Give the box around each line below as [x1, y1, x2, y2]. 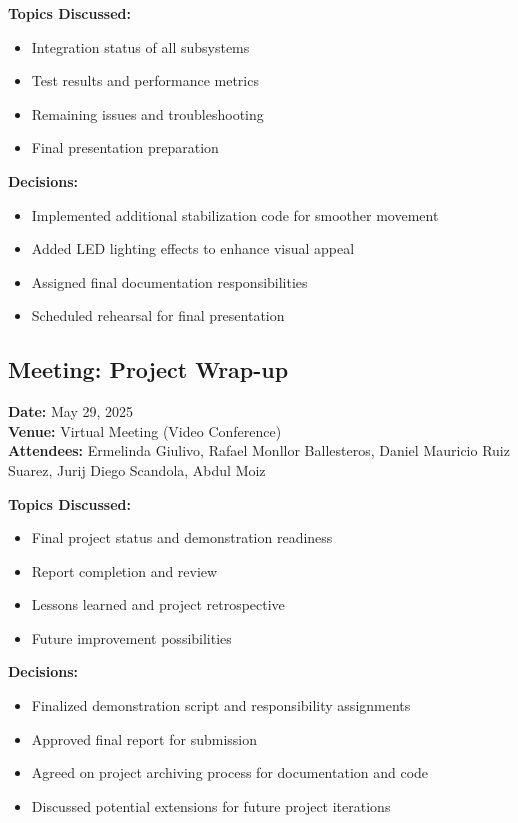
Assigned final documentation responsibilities [31, 271, 308, 292]
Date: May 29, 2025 [8, 401, 133, 422]
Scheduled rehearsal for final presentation [31, 305, 285, 326]
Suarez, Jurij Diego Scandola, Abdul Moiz [8, 459, 266, 480]
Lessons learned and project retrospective [31, 594, 285, 615]
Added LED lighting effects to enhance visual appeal [31, 238, 355, 259]
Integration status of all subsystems [31, 36, 250, 57]
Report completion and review [31, 560, 218, 581]
